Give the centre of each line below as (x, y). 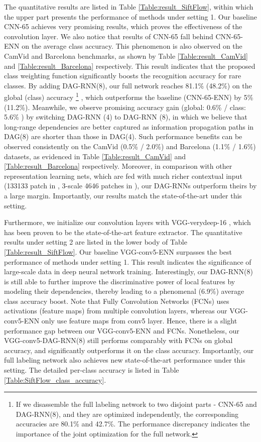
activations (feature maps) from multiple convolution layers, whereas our (116, 311)
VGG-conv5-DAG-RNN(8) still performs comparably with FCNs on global (118, 340)
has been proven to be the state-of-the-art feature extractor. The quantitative (123, 232)
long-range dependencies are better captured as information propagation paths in (129, 126)
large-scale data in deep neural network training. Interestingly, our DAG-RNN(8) (128, 271)
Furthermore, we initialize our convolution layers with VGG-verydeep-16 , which (127, 222)
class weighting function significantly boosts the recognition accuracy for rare (123, 76)
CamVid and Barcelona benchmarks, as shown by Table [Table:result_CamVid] (126, 56)
